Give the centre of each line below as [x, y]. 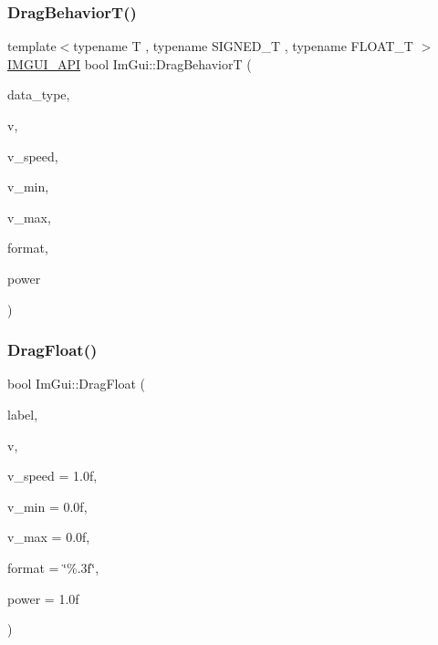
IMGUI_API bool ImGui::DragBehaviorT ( [130, 63]
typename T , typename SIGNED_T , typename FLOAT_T [243, 46]
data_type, [39, 94]
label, [23, 414]
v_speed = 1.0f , [52, 476]
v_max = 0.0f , [49, 537]
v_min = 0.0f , [47, 506]
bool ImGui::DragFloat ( [77, 384]
